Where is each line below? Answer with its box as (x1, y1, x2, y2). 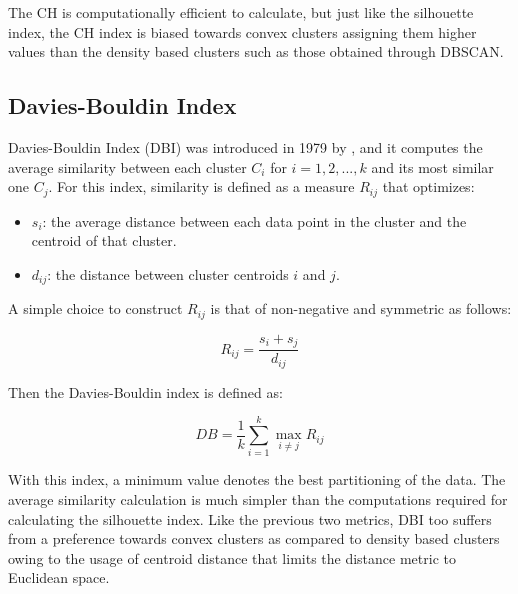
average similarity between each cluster (8, 156, 247, 177)
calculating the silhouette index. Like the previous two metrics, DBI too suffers (8, 508, 492, 529)
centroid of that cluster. (31, 230, 177, 251)
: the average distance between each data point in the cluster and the (42, 210, 467, 231)
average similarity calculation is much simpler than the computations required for (8, 488, 508, 509)
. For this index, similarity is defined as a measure (48, 176, 355, 197)
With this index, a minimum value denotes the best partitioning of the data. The (8, 469, 506, 490)
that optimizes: (382, 176, 475, 197)
